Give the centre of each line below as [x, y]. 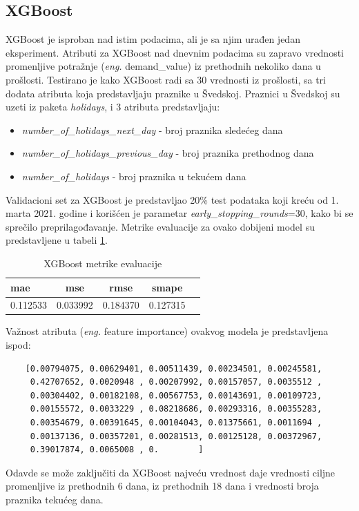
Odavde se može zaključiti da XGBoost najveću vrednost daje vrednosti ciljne [171, 472]
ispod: [18, 345]
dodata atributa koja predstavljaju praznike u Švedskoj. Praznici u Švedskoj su [173, 93]
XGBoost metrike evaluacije [103, 263]
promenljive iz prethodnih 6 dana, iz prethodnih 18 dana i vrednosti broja [162, 486]
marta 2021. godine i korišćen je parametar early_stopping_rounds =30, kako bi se [179, 213]
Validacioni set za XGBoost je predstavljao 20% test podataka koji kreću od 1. [172, 199]
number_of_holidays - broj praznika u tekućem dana [134, 176]
